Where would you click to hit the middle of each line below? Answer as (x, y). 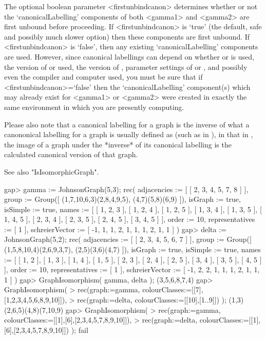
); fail (80, 329)
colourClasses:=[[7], (173, 289)
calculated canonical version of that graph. (71, 154)
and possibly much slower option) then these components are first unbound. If (127, 36)
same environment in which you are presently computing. (94, 107)
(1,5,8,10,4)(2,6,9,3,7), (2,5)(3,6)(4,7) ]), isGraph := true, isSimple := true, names (132, 249)
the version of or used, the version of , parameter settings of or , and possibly (126, 67)
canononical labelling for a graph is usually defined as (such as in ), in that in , (129, 134)
